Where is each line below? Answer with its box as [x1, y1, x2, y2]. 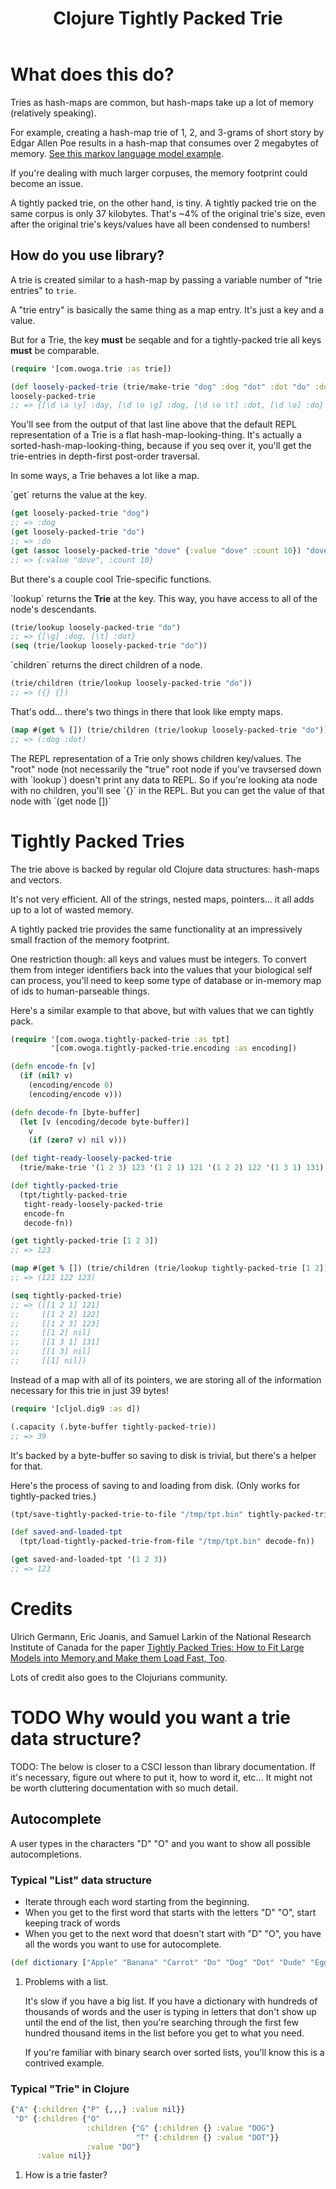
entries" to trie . [10, 284, 77, 296]
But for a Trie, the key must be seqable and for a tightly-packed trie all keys [10, 333, 322, 346]
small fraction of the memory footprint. [10, 933, 170, 946]
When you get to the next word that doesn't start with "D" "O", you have [24, 1927, 322, 1939]
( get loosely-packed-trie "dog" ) [10, 508, 150, 519]
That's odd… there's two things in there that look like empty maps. [10, 705, 283, 717]
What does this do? [10, 63, 175, 86]
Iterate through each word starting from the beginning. [24, 1895, 250, 1907]
